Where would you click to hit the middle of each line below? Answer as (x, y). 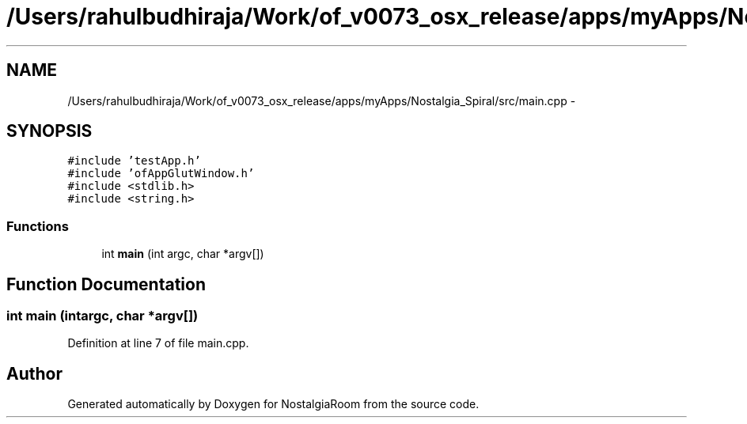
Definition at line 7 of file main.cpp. (158, 343)
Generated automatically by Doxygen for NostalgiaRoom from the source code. (273, 404)
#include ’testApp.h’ (134, 161)
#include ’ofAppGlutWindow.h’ (161, 174)
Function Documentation (106, 284)
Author (34, 373)
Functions (38, 226)
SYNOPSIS (49, 131)
